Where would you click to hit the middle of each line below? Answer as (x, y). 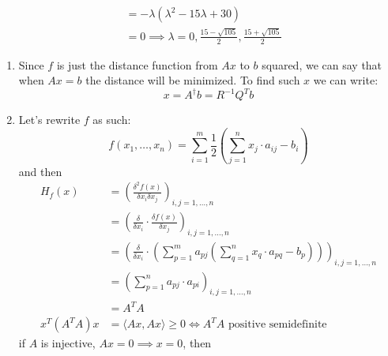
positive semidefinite (278, 325)
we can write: (346, 80)
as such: (112, 120)
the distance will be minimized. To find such (193, 80)
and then (40, 171)
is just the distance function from (137, 64)
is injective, (68, 343)
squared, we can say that (322, 64)
